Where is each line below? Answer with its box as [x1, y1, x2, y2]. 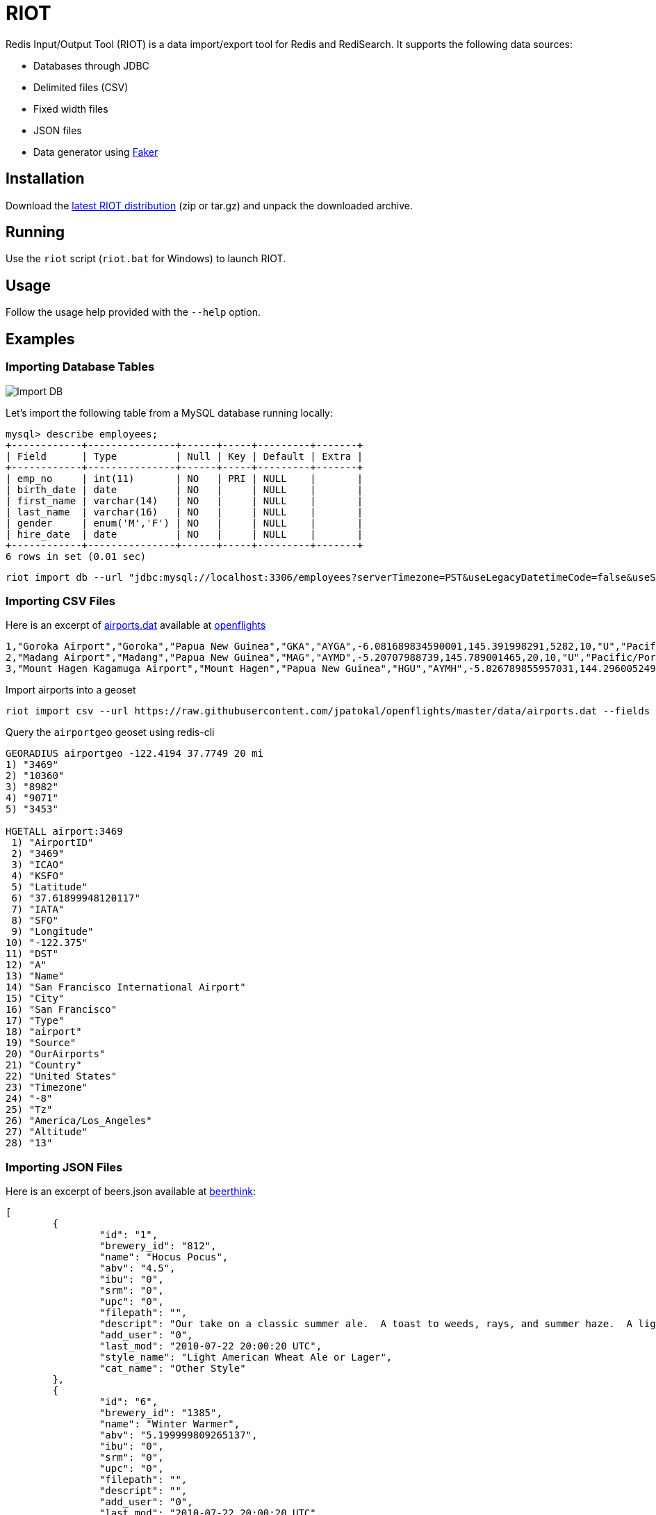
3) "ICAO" [11, 859, 65, 871]
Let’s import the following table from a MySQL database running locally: [6, 406, 334, 419]
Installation [6, 170, 85, 188]
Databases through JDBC [33, 59, 149, 72]
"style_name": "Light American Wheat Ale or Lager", [99, 1352, 393, 1363]
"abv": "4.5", [99, 1262, 176, 1274]
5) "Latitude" [11, 881, 88, 893]
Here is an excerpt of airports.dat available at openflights [6, 619, 266, 632]
